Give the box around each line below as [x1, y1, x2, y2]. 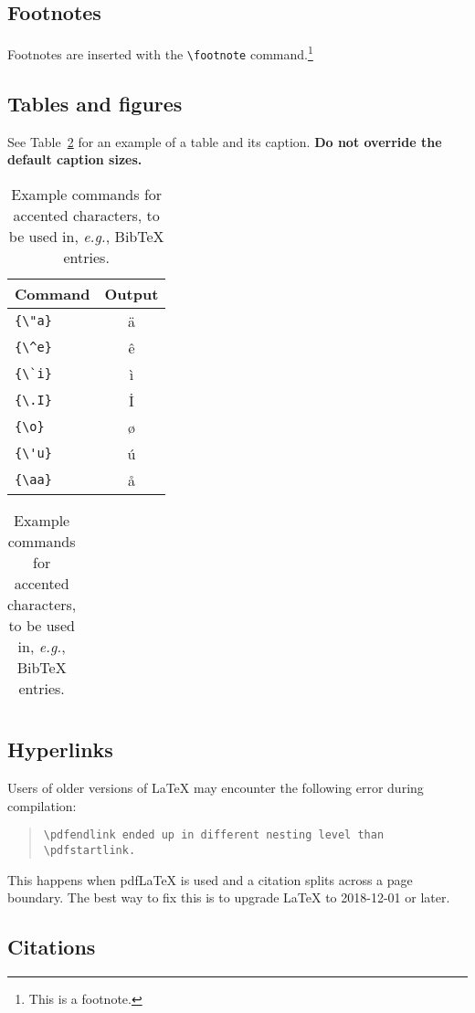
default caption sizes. [7, 150, 142, 169]
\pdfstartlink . [43, 843, 136, 857]
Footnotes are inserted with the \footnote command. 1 [7, 42, 313, 63]
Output [104, 282, 159, 304]
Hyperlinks [7, 735, 113, 764]
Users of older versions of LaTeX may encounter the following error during [7, 778, 424, 797]
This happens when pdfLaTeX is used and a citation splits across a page [7, 870, 413, 889]
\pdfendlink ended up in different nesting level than [43, 828, 385, 842]
